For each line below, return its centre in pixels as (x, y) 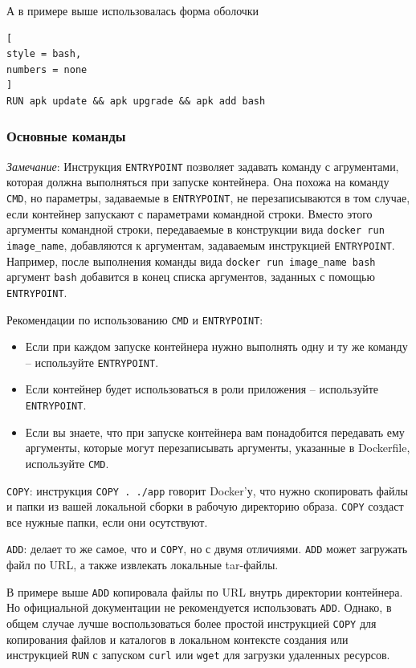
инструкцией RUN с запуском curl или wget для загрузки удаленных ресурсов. (198, 655)
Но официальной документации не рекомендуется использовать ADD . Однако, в (199, 607)
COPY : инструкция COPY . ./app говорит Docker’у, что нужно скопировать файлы (207, 490)
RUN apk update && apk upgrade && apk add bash (136, 101)
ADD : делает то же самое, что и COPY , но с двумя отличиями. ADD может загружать (207, 549)
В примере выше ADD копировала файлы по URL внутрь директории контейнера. (205, 591)
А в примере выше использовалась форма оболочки (133, 10)
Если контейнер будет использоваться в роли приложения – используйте (202, 389)
